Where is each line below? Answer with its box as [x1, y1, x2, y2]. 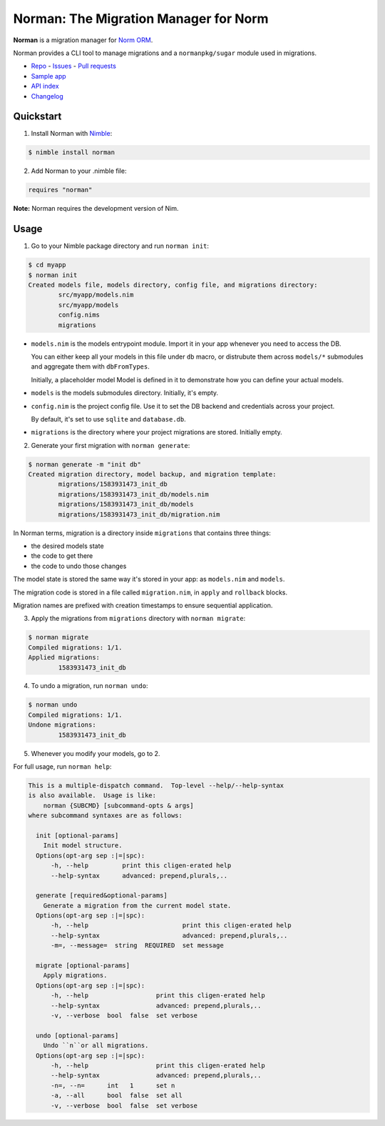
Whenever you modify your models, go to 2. [31, 749, 160, 757]
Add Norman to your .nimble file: [31, 166, 127, 175]
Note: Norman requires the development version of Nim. [13, 204, 179, 213]
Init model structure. [43, 842, 123, 850]
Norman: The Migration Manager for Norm [13, 11, 269, 26]
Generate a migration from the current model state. [43, 901, 232, 910]
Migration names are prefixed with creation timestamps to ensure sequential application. [13, 601, 273, 609]
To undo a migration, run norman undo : [31, 682, 149, 690]
